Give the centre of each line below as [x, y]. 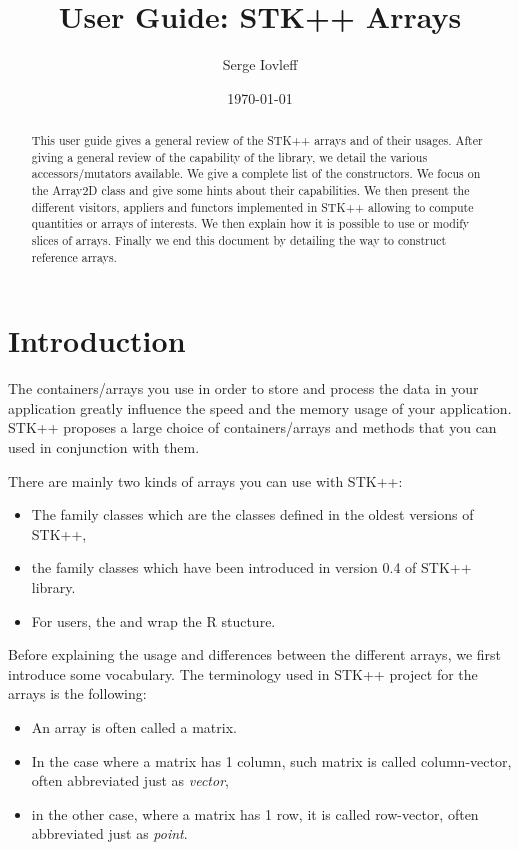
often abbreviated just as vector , [130, 780]
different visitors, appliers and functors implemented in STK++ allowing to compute [252, 206]
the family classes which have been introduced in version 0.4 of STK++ [251, 567]
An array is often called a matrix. [134, 727]
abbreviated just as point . [109, 833]
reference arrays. [74, 256]
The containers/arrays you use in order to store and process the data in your [243, 388]
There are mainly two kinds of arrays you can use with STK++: [205, 480]
